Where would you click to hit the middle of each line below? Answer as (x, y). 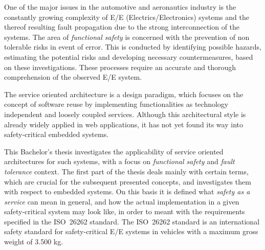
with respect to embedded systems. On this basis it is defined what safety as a (127, 191)
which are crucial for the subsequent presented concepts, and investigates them (128, 181)
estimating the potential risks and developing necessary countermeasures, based (129, 56)
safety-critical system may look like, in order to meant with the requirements (125, 211)
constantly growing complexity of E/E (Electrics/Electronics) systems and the (127, 17)
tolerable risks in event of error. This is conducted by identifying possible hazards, (133, 47)
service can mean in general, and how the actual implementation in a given (122, 201)
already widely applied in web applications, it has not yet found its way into (124, 124)
